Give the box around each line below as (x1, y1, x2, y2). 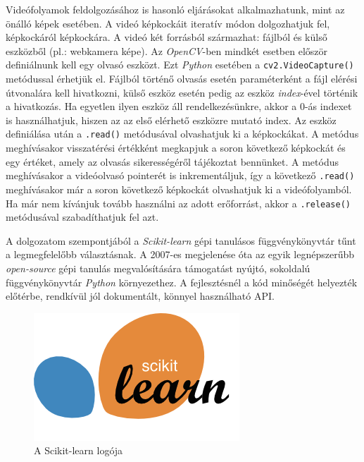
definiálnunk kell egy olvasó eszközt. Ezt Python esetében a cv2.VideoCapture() (6, 57, 354, 72)
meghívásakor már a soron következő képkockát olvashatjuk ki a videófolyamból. (6, 181, 352, 196)
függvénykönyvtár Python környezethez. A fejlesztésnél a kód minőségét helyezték (6, 274, 358, 289)
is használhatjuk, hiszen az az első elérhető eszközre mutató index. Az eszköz (6, 112, 337, 127)
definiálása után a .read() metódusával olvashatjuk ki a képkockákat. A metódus (6, 126, 359, 141)
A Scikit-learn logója (34, 443, 123, 458)
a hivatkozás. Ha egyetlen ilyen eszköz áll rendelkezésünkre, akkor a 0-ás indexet (6, 99, 352, 114)
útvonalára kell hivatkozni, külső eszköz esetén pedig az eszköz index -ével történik (6, 85, 358, 99)
